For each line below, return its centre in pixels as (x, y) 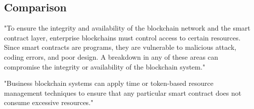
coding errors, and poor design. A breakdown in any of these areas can (111, 56)
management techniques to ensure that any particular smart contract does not (123, 92)
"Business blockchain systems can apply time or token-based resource (109, 83)
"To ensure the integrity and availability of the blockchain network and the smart (127, 28)
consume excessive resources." (49, 102)
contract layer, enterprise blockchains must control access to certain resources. (122, 37)
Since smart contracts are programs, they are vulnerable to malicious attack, (120, 47)
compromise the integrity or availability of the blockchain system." (105, 66)
